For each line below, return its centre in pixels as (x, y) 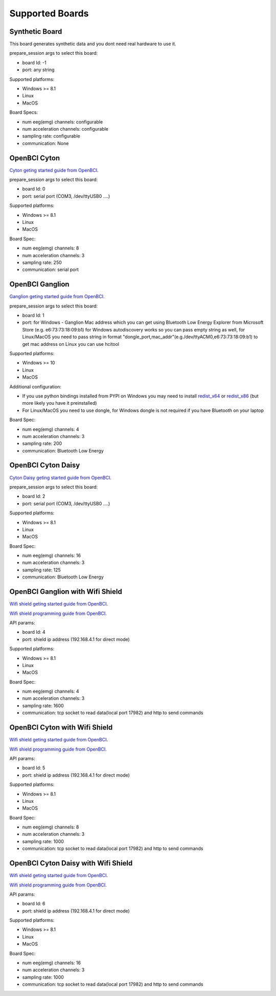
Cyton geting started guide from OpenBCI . (54, 170)
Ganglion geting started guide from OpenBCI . (57, 297)
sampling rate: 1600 (43, 706)
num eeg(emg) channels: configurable (63, 122)
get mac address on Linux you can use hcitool (71, 344)
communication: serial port (51, 269)
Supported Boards (49, 13)
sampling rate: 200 (42, 444)
